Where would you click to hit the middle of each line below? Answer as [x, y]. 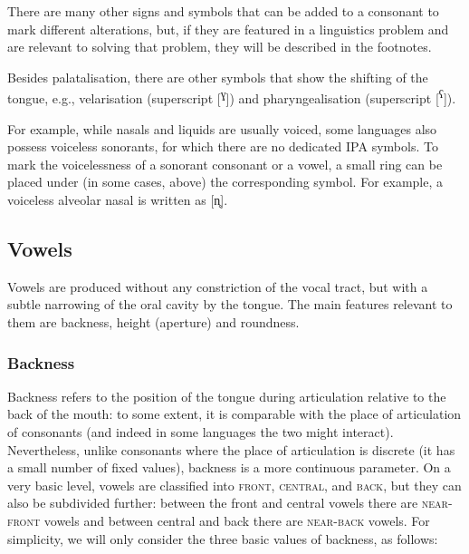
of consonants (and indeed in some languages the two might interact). [201, 431]
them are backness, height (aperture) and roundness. [153, 321]
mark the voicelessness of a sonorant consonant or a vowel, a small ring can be [225, 164]
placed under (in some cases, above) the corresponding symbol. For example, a [225, 182]
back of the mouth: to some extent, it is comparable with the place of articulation [234, 414]
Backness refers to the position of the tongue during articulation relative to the [227, 396]
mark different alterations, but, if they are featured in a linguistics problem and [228, 29]
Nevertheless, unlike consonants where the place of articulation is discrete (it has [231, 449]
